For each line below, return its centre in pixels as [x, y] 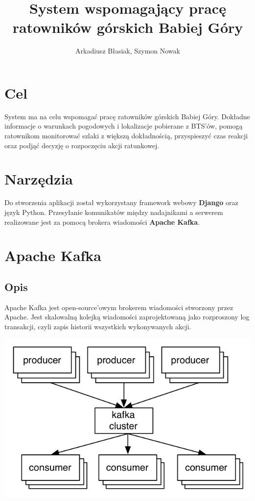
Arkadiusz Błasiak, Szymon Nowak [128, 51]
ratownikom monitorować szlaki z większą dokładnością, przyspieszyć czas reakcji [126, 136]
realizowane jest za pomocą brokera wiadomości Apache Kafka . [102, 222]
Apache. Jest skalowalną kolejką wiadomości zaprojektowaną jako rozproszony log [127, 317]
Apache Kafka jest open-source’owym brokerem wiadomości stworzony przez [119, 307]
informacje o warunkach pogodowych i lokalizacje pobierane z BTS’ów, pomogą [124, 126]
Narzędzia [39, 179]
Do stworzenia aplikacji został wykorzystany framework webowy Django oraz [121, 202]
